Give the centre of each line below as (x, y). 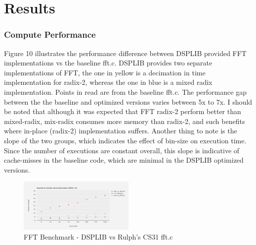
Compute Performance (50, 34)
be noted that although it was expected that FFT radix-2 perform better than (123, 111)
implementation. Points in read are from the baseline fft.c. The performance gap (125, 92)
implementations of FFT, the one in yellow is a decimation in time (105, 72)
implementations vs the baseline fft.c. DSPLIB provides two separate (108, 63)
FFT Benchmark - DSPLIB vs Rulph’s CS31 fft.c (98, 237)
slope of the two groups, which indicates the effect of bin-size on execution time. (125, 140)
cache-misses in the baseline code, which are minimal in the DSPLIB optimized (124, 160)
